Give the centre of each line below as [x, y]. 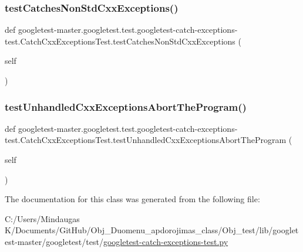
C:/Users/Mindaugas [42, 218]
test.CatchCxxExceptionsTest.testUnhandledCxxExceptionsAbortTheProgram [146, 140]
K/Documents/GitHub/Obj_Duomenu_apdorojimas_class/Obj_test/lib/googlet [152, 230]
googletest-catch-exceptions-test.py [166, 241]
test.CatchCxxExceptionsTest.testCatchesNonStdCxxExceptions [120, 41]
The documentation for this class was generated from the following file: [132, 199]
